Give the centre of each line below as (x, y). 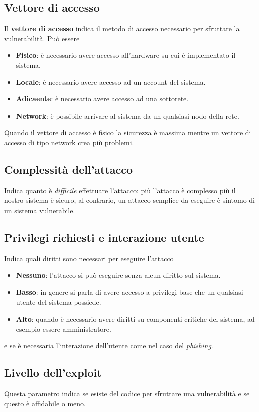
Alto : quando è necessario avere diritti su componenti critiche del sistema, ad (135, 319)
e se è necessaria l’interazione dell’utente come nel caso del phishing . (109, 345)
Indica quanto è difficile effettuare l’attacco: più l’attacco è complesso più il (120, 190)
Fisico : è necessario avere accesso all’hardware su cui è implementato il (126, 55)
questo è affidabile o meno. (45, 403)
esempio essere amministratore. (63, 328)
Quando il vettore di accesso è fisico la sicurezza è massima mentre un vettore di (128, 132)
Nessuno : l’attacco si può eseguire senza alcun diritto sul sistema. (118, 275)
